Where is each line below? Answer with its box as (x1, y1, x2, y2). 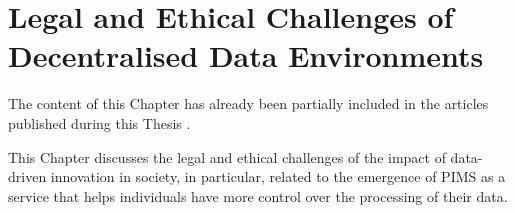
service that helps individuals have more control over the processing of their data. (8, 185, 508, 206)
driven (8, 166, 47, 187)
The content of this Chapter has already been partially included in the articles (8, 93, 489, 114)
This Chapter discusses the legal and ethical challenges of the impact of (8, 146, 446, 167)
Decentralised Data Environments (8, 35, 484, 76)
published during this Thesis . (8, 112, 191, 133)
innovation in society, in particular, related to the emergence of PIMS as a (50, 166, 506, 187)
